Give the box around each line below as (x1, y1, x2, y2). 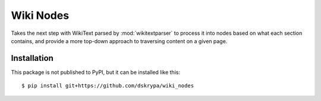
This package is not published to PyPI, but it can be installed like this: (11, 69, 181, 76)
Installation (11, 53, 53, 63)
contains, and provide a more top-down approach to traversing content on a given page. (11, 37, 228, 44)
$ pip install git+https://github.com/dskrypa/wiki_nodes (21, 83, 194, 89)
